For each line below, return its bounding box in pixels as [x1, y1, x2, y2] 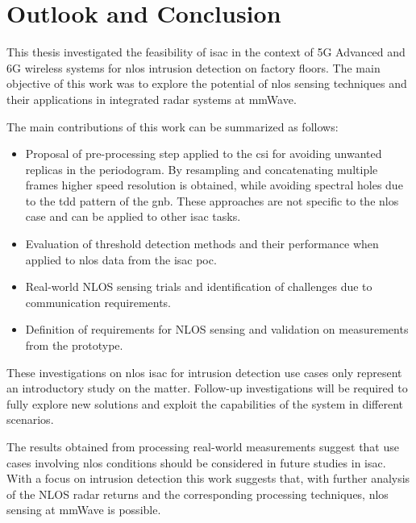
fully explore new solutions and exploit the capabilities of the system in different [6, 395, 404, 412]
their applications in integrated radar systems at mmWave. [6, 90, 297, 107]
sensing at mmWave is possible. [6, 501, 161, 518]
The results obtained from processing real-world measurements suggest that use [6, 438, 399, 455]
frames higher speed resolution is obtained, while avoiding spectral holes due [25, 176, 403, 193]
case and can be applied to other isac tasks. [25, 208, 241, 225]
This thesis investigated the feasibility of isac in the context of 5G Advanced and [6, 44, 406, 60]
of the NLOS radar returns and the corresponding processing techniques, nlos [6, 485, 389, 502]
